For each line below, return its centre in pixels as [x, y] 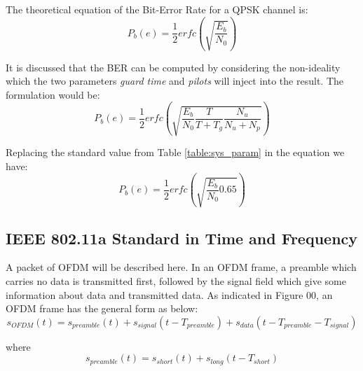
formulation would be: [53, 94]
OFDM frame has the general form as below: [102, 308]
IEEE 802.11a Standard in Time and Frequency [182, 238]
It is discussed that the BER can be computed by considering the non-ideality [173, 67]
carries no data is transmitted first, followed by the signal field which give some [176, 281]
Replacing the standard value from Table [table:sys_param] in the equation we [175, 152]
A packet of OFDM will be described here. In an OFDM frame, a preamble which [181, 267]
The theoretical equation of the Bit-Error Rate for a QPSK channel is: [157, 9]
